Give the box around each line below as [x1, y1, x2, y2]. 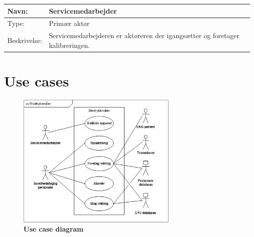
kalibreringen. [49, 40, 90, 50]
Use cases [4, 71, 69, 91]
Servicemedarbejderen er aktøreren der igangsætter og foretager [49, 30, 239, 41]
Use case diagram [23, 224, 84, 234]
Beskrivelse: [7, 35, 42, 45]
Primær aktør [49, 18, 90, 28]
